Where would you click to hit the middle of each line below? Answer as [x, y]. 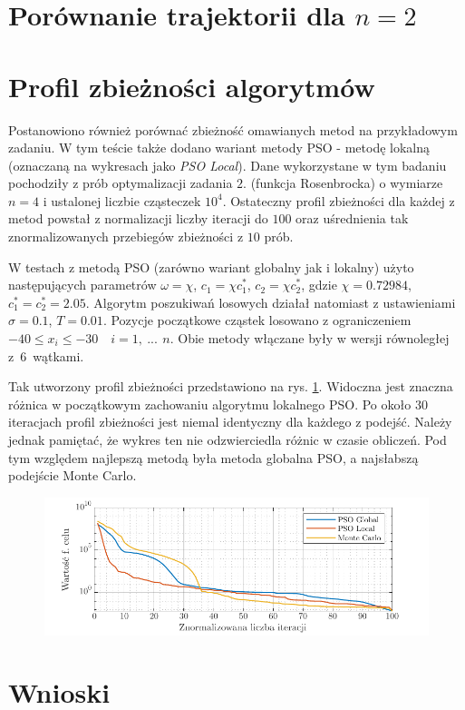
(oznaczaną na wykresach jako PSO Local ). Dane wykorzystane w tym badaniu [228, 165]
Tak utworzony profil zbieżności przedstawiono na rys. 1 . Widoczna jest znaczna [231, 386]
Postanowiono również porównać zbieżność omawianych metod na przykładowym [233, 129]
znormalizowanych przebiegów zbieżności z [126, 237]
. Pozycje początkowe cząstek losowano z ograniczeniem [257, 320]
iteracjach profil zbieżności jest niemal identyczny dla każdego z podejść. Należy [230, 422]
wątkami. [58, 355]
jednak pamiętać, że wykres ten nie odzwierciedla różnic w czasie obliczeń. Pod [228, 439]
